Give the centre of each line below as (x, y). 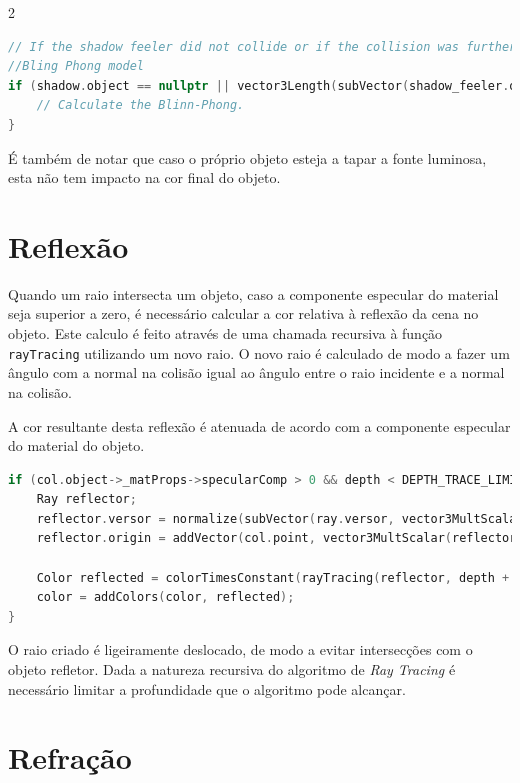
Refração (70, 757)
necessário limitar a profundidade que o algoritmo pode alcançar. (207, 688)
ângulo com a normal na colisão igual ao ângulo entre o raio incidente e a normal (256, 372)
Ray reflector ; (86, 499)
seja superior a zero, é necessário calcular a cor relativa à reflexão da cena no (243, 313)
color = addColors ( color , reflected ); (165, 597)
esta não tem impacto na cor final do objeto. (144, 177)
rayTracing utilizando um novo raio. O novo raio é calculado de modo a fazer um (259, 352)
